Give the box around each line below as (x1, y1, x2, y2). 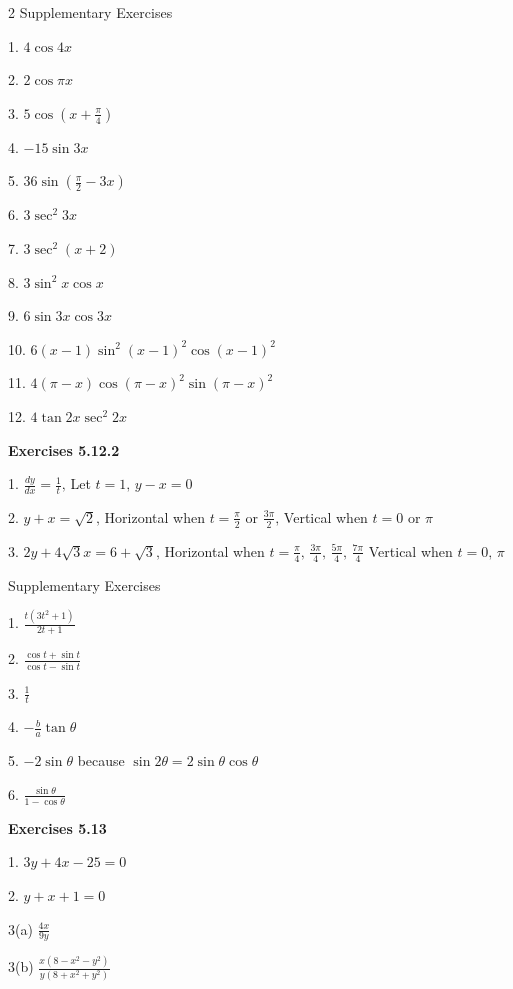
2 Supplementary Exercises (8, 2, 173, 22)
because (77, 750, 125, 771)
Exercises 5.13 (8, 817, 107, 838)
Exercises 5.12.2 (8, 439, 120, 460)
